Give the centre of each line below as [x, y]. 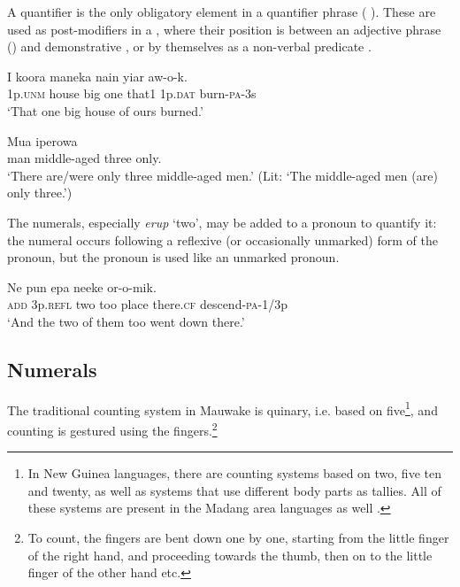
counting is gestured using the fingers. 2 [112, 429]
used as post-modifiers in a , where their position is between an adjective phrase [224, 29]
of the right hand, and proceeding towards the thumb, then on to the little [230, 555]
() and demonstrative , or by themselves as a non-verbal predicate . [189, 46]
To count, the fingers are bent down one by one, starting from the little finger [238, 537]
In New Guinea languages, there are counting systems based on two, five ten [234, 473]
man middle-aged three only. [84, 158]
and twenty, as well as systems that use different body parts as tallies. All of [234, 490]
